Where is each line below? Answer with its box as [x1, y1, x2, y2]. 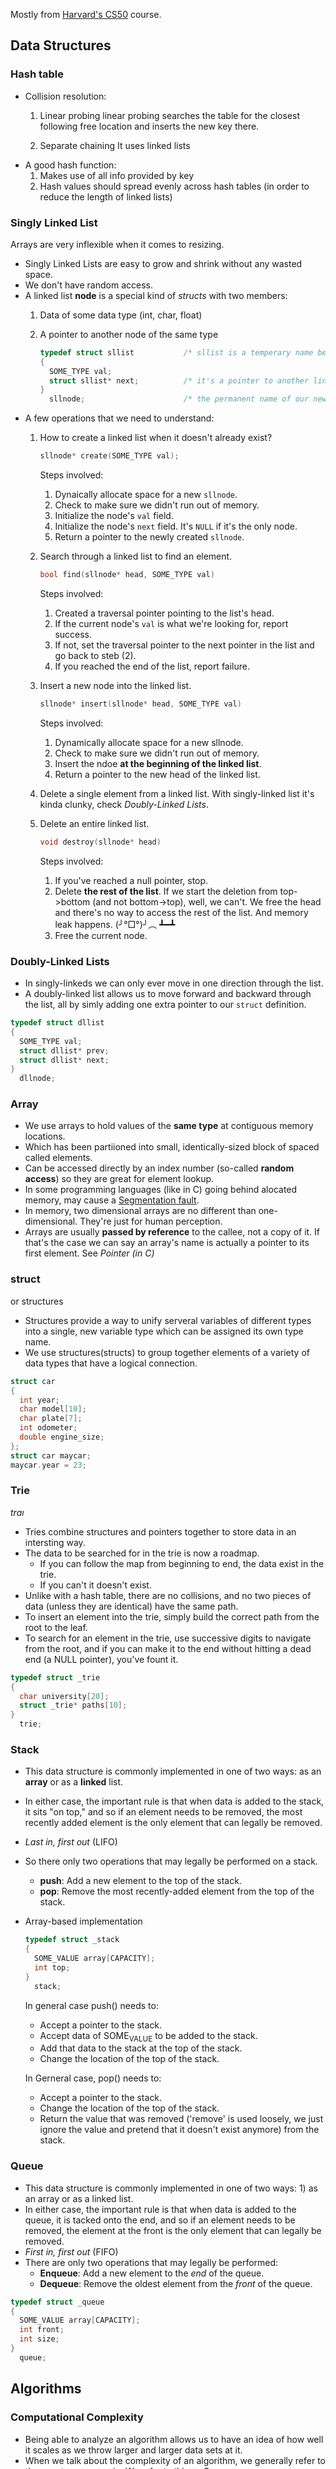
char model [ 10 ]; [19, 1404, 87, 1414]
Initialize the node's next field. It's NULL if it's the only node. [54, 520, 298, 533]
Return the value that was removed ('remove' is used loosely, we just [39, 2113, 324, 2125]
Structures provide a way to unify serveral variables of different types [24, 1314, 312, 1326]
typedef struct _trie [10, 1672, 101, 1683]
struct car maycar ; [10, 1450, 92, 1461]
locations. [24, 1130, 66, 1143]
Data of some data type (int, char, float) [39, 309, 203, 321]
